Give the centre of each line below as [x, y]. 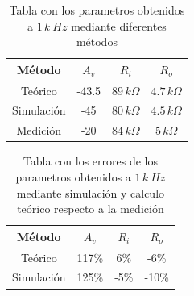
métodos [97, 42]
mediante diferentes [119, 25]
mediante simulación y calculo [91, 192]
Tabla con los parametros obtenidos [97, 10]
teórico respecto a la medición [91, 208]
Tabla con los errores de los [90, 161]
